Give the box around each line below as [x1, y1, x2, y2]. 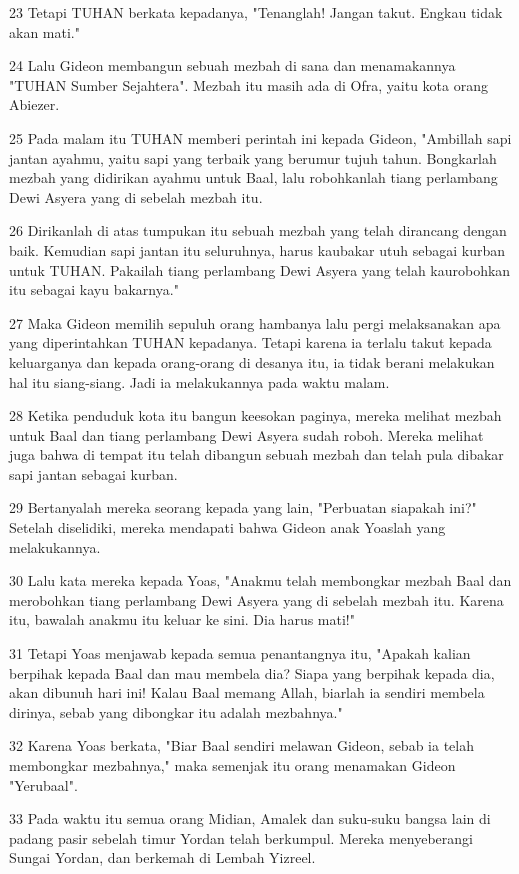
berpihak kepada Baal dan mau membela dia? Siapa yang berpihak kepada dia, [9, 662, 495, 683]
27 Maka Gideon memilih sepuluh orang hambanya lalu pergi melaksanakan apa [9, 312, 501, 333]
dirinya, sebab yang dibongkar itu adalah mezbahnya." [9, 701, 343, 722]
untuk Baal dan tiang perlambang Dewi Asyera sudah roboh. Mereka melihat [9, 424, 484, 445]
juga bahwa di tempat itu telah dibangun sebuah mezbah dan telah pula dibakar [9, 444, 504, 465]
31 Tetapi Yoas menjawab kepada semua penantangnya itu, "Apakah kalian [9, 643, 471, 664]
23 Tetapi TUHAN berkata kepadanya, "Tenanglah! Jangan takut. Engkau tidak [9, 2, 503, 22]
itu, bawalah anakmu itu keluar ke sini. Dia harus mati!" [9, 609, 355, 630]
